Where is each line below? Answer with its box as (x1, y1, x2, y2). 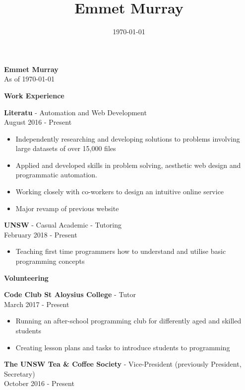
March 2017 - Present (4, 299, 69, 309)
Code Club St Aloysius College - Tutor (4, 289, 136, 300)
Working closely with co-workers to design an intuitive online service (15, 186, 224, 197)
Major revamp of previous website (15, 203, 119, 213)
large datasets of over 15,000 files (15, 143, 116, 154)
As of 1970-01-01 (4, 74, 55, 84)
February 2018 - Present (4, 229, 77, 239)
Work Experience (4, 90, 64, 100)
